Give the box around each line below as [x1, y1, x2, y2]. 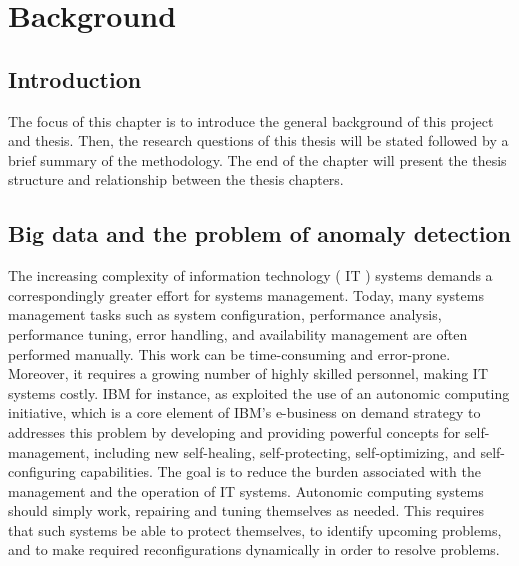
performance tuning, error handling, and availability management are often [8, 323, 468, 344]
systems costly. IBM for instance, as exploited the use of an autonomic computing [8, 382, 510, 403]
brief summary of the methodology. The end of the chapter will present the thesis [8, 149, 507, 170]
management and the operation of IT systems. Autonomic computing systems [8, 480, 484, 501]
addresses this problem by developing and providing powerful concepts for [8, 421, 461, 442]
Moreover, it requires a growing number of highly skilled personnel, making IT [8, 363, 489, 384]
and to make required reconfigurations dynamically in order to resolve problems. [8, 539, 500, 560]
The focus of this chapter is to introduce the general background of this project [8, 110, 494, 131]
